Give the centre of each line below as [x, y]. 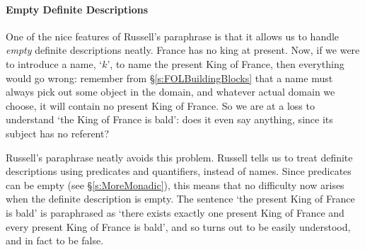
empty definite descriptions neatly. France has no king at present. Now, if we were [183, 50]
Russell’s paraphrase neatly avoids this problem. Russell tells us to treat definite [179, 157]
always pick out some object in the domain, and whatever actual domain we [170, 92]
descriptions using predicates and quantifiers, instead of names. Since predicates [179, 171]
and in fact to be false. [55, 240]
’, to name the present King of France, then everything [226, 63]
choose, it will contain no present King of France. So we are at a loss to [160, 105]
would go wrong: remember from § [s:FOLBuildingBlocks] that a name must [169, 78]
